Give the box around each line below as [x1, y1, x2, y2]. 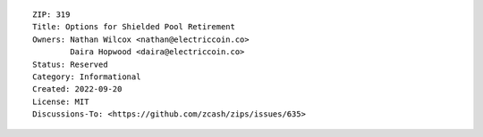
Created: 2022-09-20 [32, 85, 123, 94]
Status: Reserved [32, 59, 108, 69]
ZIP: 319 [32, 10, 71, 20]
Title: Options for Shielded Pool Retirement [32, 22, 236, 32]
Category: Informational [32, 71, 141, 82]
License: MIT [32, 96, 89, 107]
